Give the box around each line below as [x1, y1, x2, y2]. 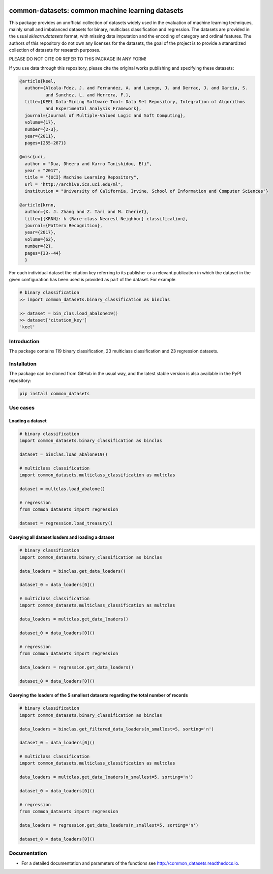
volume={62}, [25, 236, 56, 242]
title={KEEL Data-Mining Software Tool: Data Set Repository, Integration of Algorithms [25, 99, 245, 105]
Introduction [9, 338, 39, 345]
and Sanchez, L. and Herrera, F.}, [45, 92, 131, 98]
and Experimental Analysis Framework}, [45, 106, 142, 112]
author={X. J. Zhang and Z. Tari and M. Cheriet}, [25, 209, 150, 215]
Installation [9, 360, 37, 367]
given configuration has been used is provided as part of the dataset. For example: [9, 277, 177, 283]
